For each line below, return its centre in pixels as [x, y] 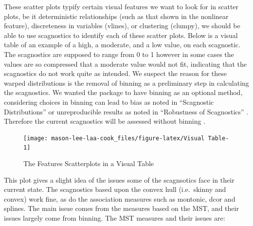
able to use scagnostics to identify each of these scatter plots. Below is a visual [121, 35]
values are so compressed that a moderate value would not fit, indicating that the [125, 64]
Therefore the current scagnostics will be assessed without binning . [105, 121]
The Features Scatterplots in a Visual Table [89, 163]
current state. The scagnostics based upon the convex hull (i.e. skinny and [115, 189]
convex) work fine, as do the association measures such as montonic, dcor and [120, 198]
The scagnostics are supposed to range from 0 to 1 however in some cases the [119, 54]
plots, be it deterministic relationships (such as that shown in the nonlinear [116, 16]
